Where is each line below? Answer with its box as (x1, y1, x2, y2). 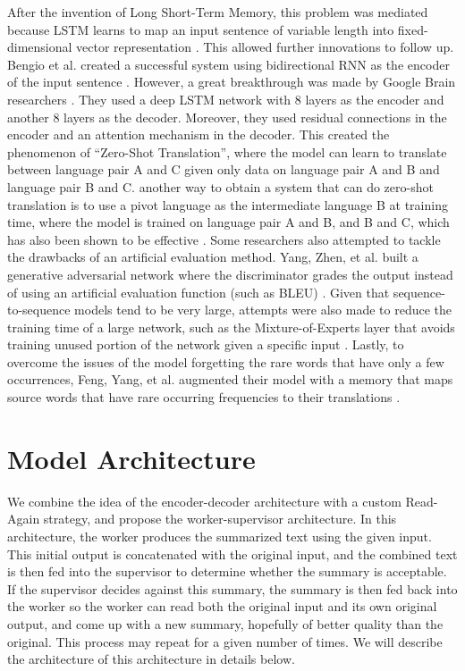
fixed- (397, 20, 428, 38)
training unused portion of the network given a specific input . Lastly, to (7, 335, 404, 354)
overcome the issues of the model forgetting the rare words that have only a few (7, 352, 444, 371)
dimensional (7, 38, 72, 56)
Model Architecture (7, 440, 256, 476)
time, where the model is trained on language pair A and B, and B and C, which (7, 213, 450, 231)
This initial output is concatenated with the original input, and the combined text (7, 544, 458, 563)
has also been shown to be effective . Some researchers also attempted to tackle (7, 230, 441, 248)
